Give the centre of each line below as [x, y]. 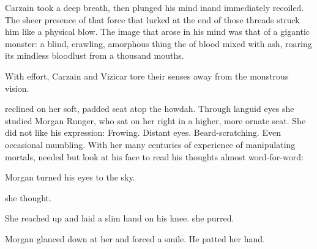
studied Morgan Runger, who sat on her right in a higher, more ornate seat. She [155, 120]
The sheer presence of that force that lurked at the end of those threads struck [152, 19]
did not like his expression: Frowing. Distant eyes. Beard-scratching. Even [143, 132]
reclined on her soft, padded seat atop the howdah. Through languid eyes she [150, 109]
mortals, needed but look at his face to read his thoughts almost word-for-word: [154, 156]
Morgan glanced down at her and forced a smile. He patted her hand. [135, 238]
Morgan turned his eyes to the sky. [70, 177]
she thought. [28, 197]
